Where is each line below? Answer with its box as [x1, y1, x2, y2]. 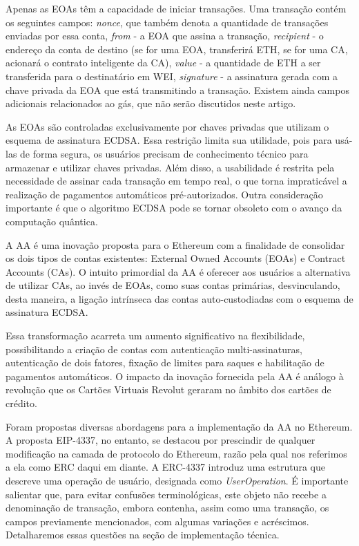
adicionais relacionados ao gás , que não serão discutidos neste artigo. [6, 96, 296, 111]
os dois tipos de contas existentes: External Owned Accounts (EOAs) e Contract [6, 251, 346, 265]
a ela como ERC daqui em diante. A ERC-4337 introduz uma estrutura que [6, 460, 325, 474]
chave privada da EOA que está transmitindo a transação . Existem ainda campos [6, 82, 349, 97]
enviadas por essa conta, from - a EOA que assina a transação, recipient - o [6, 28, 324, 43]
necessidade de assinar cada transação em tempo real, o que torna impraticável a [6, 173, 347, 188]
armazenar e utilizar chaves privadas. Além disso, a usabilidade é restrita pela [6, 160, 335, 174]
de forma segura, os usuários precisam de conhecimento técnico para [20, 146, 309, 160]
